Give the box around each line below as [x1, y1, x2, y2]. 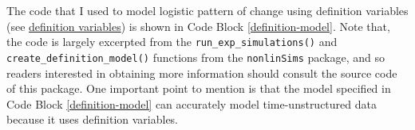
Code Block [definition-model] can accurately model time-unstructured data [6, 95, 377, 112]
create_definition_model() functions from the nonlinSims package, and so [6, 48, 385, 65]
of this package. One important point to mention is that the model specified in [6, 80, 391, 97]
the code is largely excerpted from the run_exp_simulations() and [6, 33, 338, 50]
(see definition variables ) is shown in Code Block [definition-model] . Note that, [6, 17, 390, 34]
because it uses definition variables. [6, 111, 179, 128]
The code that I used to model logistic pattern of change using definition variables [6, 2, 409, 18]
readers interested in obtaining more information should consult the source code [6, 64, 397, 81]
